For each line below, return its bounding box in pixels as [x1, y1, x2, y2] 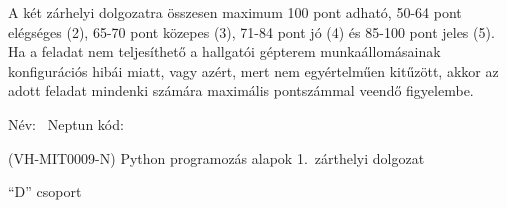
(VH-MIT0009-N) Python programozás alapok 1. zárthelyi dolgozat [8, 147, 425, 168]
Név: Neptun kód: [8, 113, 124, 134]
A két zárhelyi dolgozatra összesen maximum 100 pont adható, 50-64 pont [8, 2, 462, 22]
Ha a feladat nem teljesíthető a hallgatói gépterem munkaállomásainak [8, 41, 441, 62]
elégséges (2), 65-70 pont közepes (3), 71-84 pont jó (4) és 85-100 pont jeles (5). [8, 21, 495, 42]
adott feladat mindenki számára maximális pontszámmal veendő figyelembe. [8, 80, 474, 101]
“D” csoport [8, 181, 82, 202]
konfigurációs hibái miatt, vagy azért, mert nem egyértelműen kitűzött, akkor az [8, 60, 499, 81]
